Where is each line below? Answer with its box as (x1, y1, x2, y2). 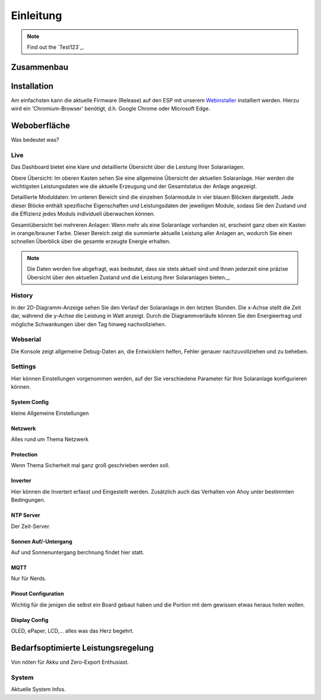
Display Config (11, 616, 49, 623)
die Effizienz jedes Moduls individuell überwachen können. (11, 210, 155, 217)
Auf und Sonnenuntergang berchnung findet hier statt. (11, 548, 144, 556)
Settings (11, 362, 36, 371)
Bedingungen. (11, 496, 46, 504)
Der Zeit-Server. (11, 523, 51, 530)
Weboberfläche (11, 121, 71, 131)
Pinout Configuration (11, 590, 64, 598)
